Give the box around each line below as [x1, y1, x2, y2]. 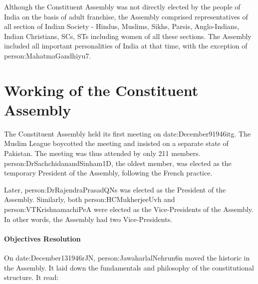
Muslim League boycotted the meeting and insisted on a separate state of [4, 138, 229, 148]
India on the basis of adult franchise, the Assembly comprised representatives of [4, 11, 248, 21]
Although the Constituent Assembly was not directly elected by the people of [4, 1, 241, 11]
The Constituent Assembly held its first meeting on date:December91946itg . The [4, 128, 251, 138]
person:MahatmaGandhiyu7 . [4, 50, 91, 60]
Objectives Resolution [4, 233, 81, 243]
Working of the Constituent [4, 79, 199, 100]
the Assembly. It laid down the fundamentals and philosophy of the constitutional [4, 262, 254, 272]
